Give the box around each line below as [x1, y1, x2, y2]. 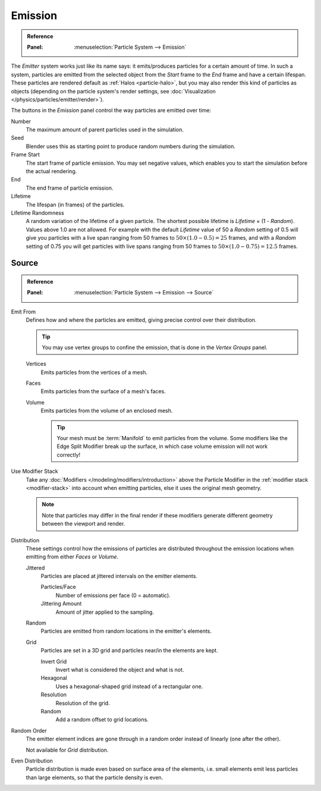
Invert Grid [40, 658, 67, 665]
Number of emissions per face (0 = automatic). [55, 592, 171, 599]
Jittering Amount [40, 600, 82, 607]
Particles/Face [40, 583, 77, 591]
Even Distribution [11, 757, 53, 764]
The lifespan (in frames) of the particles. [26, 201, 125, 208]
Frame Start [11, 151, 40, 158]
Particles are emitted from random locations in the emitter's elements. [40, 627, 212, 635]
